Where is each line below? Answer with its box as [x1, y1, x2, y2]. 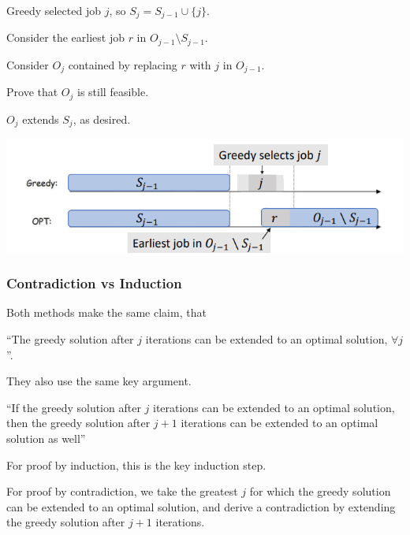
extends [22, 110, 59, 127]
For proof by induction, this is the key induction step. [6, 456, 266, 473]
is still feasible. [77, 84, 149, 100]
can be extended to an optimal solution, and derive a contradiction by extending [6, 498, 396, 515]
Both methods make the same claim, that [6, 304, 207, 321]
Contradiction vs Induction [6, 273, 182, 293]
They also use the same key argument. [6, 373, 192, 389]
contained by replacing [68, 56, 177, 72]
